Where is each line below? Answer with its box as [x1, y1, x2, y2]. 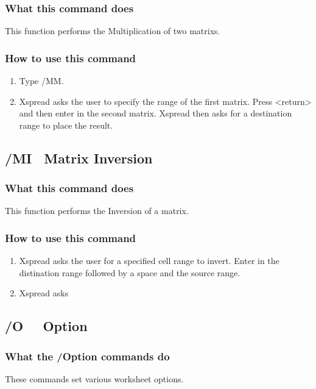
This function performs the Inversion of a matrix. [5, 204, 189, 217]
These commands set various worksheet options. [5, 373, 184, 385]
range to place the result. [19, 118, 113, 131]
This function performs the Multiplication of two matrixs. [5, 24, 220, 37]
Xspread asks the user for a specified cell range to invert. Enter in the [19, 254, 279, 267]
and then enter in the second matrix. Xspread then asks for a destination [19, 107, 292, 120]
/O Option [5, 316, 88, 335]
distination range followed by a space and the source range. [19, 266, 241, 279]
